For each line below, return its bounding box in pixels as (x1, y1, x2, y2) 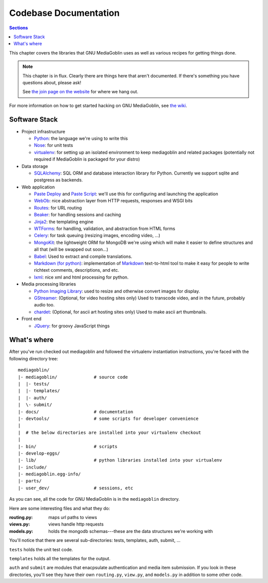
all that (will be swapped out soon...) (34, 246, 109, 252)
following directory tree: (9, 355, 59, 361)
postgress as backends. (34, 177, 83, 183)
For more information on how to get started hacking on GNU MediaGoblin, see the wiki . (9, 102, 187, 109)
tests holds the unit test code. (9, 546, 73, 552)
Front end (21, 316, 42, 322)
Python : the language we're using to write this (34, 135, 128, 141)
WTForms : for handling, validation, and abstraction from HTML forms (34, 226, 176, 232)
